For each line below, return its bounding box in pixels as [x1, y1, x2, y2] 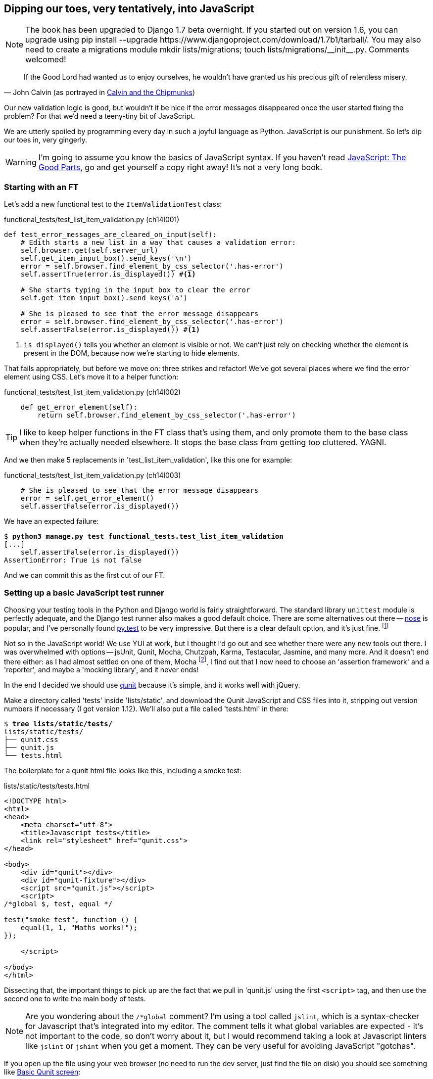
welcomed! [25, 54, 66, 65]
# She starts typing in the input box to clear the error [20, 286, 250, 294]
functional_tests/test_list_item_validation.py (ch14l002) [4, 388, 181, 397]
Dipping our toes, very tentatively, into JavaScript [4, 2, 254, 15]
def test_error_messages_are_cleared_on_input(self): [4, 231, 217, 239]
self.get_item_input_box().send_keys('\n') [20, 254, 192, 263]
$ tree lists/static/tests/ [4, 720, 113, 728]
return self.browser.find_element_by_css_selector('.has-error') [37, 411, 296, 420]
